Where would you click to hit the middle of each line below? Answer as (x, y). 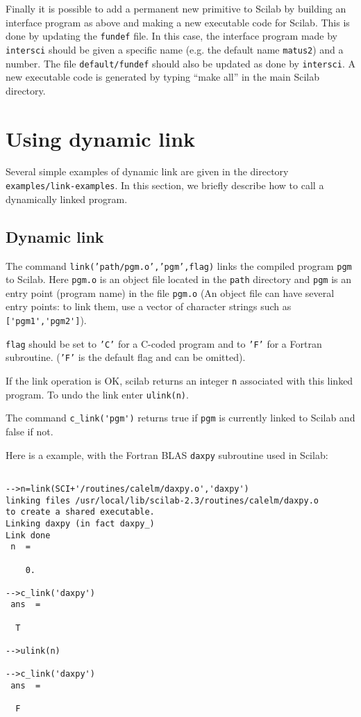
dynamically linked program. (67, 199)
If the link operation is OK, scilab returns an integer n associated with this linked (179, 381)
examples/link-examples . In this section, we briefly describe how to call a (165, 185)
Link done (28, 535)
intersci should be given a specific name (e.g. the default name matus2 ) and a (175, 49)
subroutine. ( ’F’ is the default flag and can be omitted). (126, 357)
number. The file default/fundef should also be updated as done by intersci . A (180, 63)
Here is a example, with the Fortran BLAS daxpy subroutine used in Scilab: (167, 454)
